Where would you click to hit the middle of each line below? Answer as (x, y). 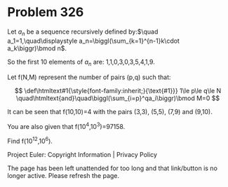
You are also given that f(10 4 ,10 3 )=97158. (66, 125)
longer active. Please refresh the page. (63, 175)
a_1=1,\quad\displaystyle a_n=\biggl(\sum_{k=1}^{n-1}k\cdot (94, 41)
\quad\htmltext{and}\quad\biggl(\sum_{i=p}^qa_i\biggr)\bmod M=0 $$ (118, 98)
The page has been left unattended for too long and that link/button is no (112, 168)
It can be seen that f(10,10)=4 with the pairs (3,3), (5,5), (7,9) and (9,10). (110, 111)
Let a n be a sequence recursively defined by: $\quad (83, 32)
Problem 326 (46, 12)
